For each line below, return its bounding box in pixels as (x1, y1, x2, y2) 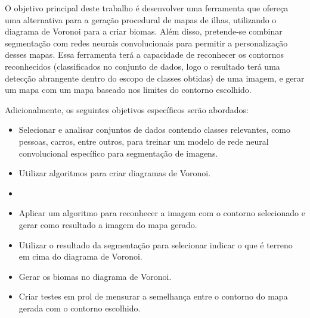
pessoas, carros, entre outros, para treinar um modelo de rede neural (18, 135, 269, 147)
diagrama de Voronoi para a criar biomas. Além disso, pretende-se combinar (5, 25, 283, 38)
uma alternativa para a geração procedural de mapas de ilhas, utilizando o (5, 13, 277, 26)
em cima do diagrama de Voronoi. (18, 250, 142, 263)
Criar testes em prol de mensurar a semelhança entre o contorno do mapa (18, 290, 288, 303)
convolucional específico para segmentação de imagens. (18, 146, 218, 159)
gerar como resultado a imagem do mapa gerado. (18, 218, 197, 230)
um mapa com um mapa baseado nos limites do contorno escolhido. (5, 83, 252, 96)
